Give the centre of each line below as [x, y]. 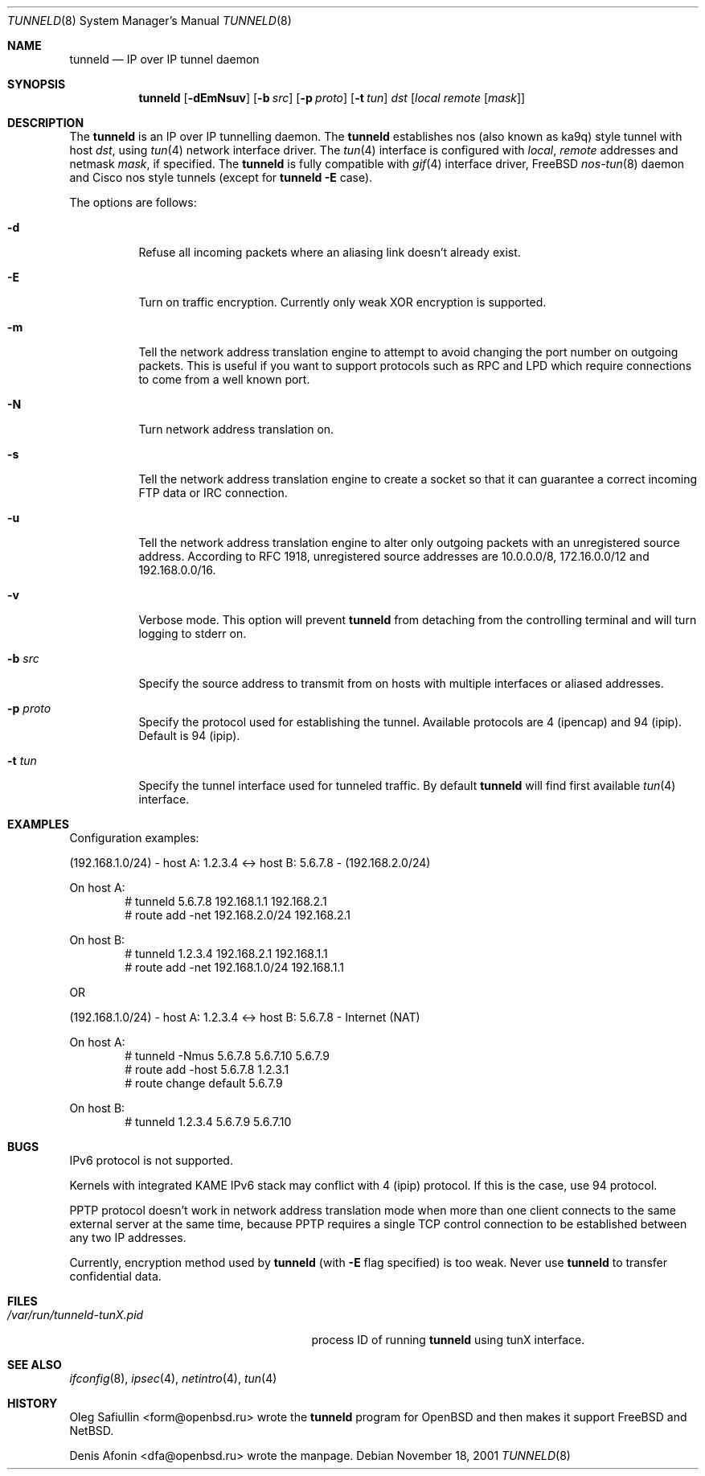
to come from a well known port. [224, 379]
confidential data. [115, 1276]
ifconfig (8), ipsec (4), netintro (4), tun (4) [173, 1378]
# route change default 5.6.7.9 [204, 1083]
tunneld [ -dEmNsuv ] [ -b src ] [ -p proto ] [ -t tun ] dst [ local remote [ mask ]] [332, 98]
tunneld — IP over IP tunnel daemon [164, 59]
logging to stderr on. [193, 633]
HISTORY [33, 1403]
